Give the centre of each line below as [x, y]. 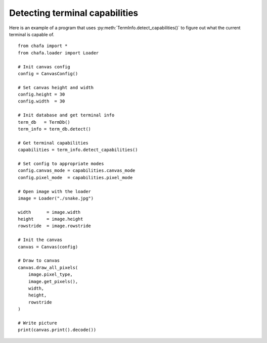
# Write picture [38, 323]
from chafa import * [43, 46]
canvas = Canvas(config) [48, 247]
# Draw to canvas [39, 261]
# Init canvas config [44, 67]
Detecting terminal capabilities [74, 13]
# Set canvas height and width [56, 87]
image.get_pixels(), [53, 281]
